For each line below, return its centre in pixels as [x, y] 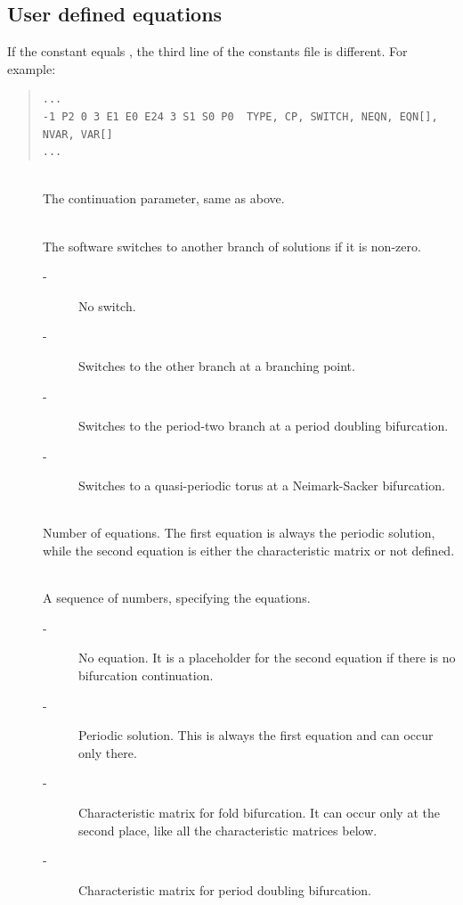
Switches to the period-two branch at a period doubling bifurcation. [264, 426]
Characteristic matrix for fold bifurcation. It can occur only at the [259, 813]
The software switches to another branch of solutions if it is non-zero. [232, 246]
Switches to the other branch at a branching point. [217, 365]
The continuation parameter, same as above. [164, 198]
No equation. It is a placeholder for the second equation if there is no [267, 658]
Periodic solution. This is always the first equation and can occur [256, 735]
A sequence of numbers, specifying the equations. [177, 598]
